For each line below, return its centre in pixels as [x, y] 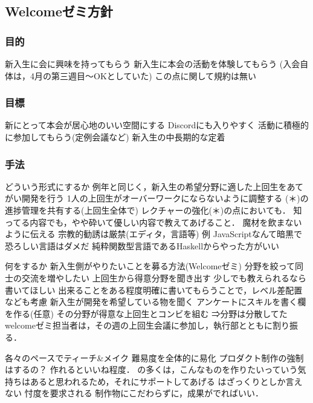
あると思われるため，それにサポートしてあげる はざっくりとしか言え [166, 381]
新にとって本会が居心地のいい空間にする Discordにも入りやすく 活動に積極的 [157, 125]
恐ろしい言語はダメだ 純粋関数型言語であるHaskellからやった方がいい [142, 245]
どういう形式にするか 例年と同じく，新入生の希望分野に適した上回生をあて [154, 186]
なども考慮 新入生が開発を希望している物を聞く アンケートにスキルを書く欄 [156, 302]
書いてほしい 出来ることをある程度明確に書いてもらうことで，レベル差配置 [154, 290]
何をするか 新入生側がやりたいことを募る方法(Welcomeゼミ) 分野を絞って [150, 266]
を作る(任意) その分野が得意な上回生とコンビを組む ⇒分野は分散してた [146, 313]
